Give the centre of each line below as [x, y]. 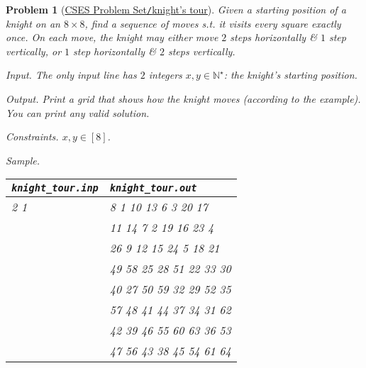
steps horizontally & [273, 37]
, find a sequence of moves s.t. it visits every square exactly [213, 23]
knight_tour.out [153, 188]
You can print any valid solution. [78, 112]
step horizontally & [115, 51]
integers [165, 75]
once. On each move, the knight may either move [112, 37]
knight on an [33, 23]
